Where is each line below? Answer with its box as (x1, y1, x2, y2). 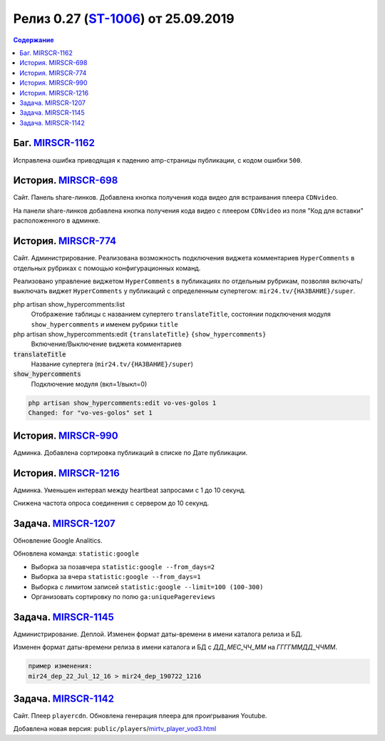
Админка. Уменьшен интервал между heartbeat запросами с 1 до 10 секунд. (13, 486, 246, 494)
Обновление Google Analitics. (13, 536, 103, 545)
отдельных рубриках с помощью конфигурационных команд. (13, 264, 201, 272)
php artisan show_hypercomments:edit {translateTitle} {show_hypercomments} (13, 329, 267, 338)
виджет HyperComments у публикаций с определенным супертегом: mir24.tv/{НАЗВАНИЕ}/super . (48, 287, 356, 295)
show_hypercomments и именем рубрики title (31, 320, 178, 328)
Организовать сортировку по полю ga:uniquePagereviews (31, 592, 216, 601)
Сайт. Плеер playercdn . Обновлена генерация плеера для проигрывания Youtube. (13, 712, 267, 720)
